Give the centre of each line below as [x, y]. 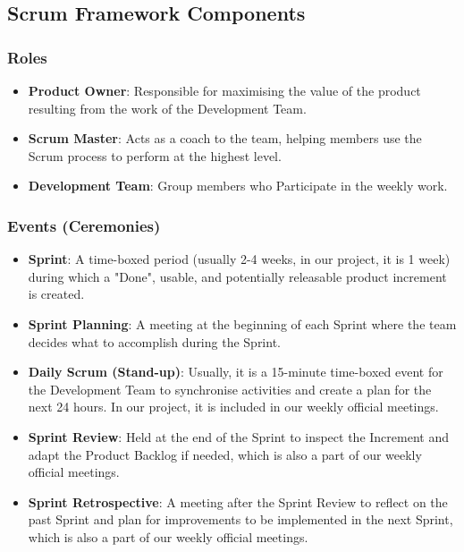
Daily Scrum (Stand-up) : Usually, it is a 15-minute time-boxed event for [236, 372]
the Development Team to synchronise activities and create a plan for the [230, 389]
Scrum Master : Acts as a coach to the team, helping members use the [225, 138]
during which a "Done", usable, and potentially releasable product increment [237, 276]
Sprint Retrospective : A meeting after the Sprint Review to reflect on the [238, 501]
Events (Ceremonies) [84, 225]
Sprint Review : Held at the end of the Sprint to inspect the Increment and [238, 436]
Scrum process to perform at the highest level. [155, 155]
